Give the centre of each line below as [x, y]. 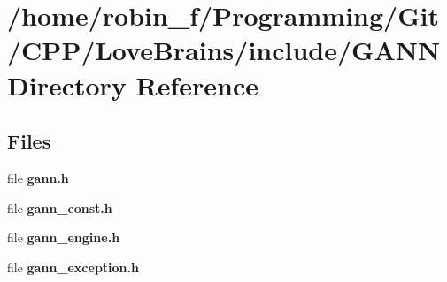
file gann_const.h [60, 207]
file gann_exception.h [73, 267]
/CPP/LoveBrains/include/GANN [224, 50]
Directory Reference [133, 84]
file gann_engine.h [64, 237]
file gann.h [38, 177]
